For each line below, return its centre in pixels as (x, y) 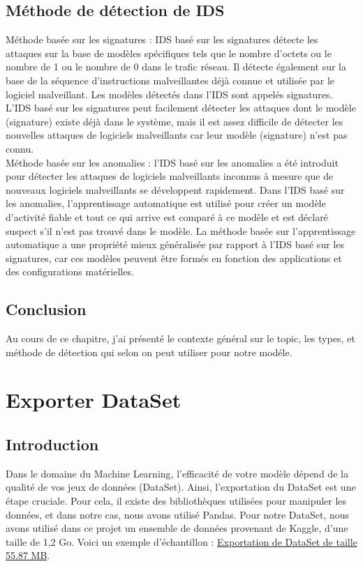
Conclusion (46, 309)
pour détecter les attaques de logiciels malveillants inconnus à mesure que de (170, 176)
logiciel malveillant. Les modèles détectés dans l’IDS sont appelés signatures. (169, 94)
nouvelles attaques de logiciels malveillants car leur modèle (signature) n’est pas (177, 135)
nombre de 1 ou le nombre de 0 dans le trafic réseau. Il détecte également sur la (176, 67)
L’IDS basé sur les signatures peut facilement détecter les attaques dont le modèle (181, 108)
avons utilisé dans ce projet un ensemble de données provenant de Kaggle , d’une (177, 528)
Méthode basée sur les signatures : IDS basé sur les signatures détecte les (162, 39)
